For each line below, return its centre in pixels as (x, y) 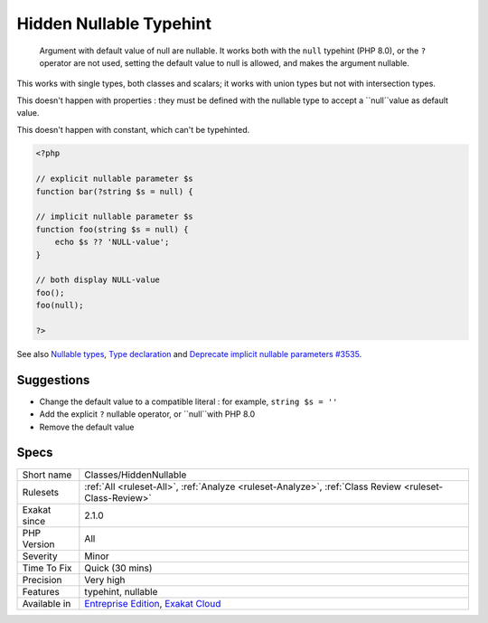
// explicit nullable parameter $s (114, 179)
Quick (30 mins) (118, 568)
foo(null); (60, 306)
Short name (47, 475)
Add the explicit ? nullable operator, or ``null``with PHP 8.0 (147, 414)
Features (41, 591)
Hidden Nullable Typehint (114, 24)
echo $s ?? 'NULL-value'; (112, 242)
